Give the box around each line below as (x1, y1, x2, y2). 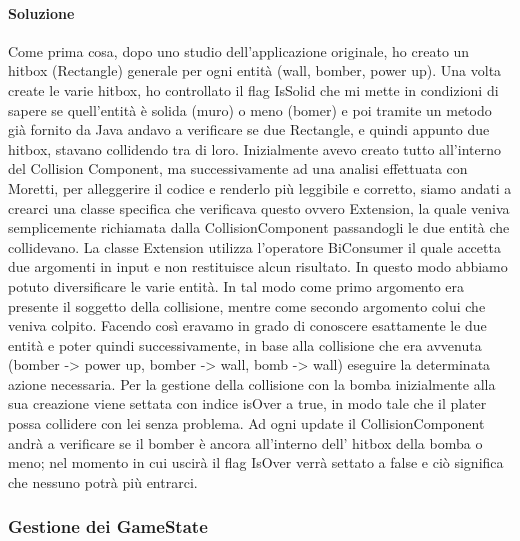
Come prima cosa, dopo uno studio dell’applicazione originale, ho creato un (8, 40, 470, 61)
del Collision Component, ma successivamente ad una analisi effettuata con (8, 158, 468, 179)
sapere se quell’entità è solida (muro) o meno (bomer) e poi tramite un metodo (8, 99, 492, 120)
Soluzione (8, 2, 75, 23)
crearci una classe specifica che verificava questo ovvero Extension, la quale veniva (8, 197, 510, 218)
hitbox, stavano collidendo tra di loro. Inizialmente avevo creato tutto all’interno (8, 138, 501, 159)
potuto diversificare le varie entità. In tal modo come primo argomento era (8, 275, 465, 296)
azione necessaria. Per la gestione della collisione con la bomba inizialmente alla (8, 373, 496, 394)
